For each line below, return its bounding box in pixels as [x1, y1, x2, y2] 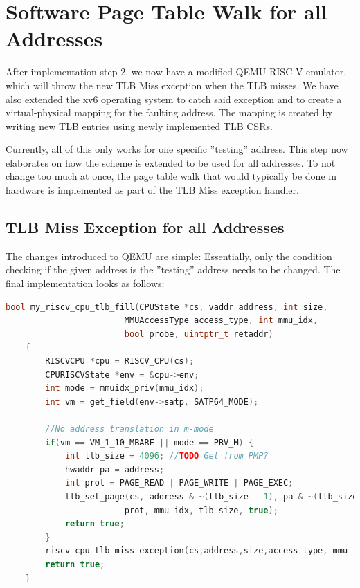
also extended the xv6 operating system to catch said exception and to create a [6, 91, 342, 106]
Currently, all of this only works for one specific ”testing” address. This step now [6, 142, 348, 156]
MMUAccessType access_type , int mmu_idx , [124, 315, 318, 326]
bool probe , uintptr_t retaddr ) [124, 329, 273, 339]
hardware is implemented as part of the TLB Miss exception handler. [6, 183, 299, 197]
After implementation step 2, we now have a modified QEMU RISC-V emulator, [6, 64, 347, 79]
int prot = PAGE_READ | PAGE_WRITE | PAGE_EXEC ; [64, 478, 294, 488]
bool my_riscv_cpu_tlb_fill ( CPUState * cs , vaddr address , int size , [6, 302, 328, 312]
